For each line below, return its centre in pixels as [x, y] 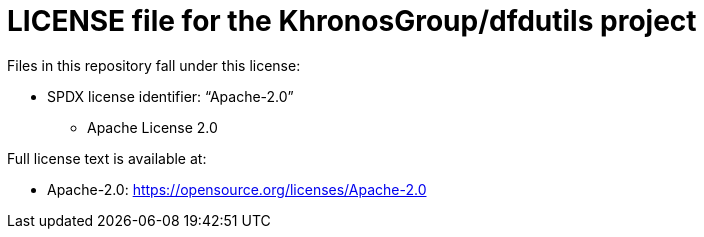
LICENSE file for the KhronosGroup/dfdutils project [352, 21]
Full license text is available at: [107, 158]
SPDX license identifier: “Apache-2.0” [170, 96]
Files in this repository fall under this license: [154, 65]
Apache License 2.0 [152, 127]
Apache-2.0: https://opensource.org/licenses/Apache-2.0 [237, 189]
